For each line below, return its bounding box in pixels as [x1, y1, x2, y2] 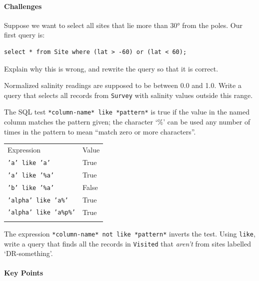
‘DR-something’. [4, 248, 53, 258]
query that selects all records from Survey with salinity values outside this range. [4, 89, 253, 100]
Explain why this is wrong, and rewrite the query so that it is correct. [4, 63, 218, 73]
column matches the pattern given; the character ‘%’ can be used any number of [4, 116, 250, 127]
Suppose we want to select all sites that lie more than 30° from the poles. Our [4, 19, 243, 30]
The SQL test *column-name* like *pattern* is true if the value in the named [4, 106, 249, 117]
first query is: [4, 29, 45, 40]
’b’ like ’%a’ [7, 184, 54, 191]
